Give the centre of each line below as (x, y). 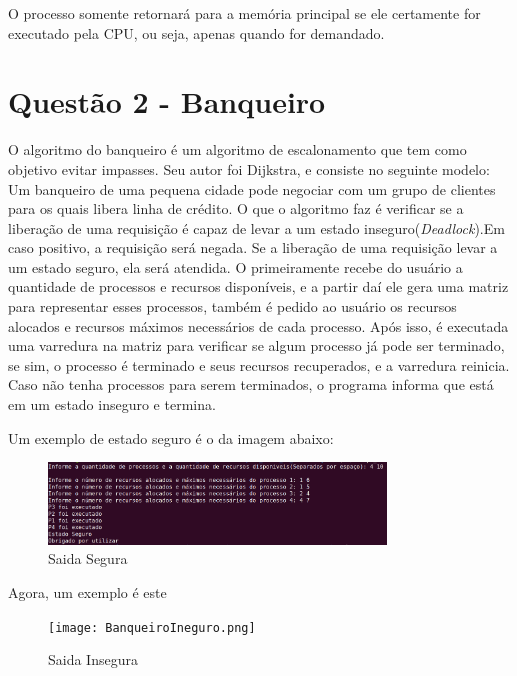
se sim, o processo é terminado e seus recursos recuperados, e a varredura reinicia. (259, 364)
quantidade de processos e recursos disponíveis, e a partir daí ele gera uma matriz (258, 286)
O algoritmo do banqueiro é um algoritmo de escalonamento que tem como (237, 149)
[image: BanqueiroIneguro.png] (152, 627)
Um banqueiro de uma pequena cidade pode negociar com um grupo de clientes (252, 188)
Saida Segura (88, 558)
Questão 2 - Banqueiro (167, 101)
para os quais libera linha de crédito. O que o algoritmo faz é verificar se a (236, 208)
